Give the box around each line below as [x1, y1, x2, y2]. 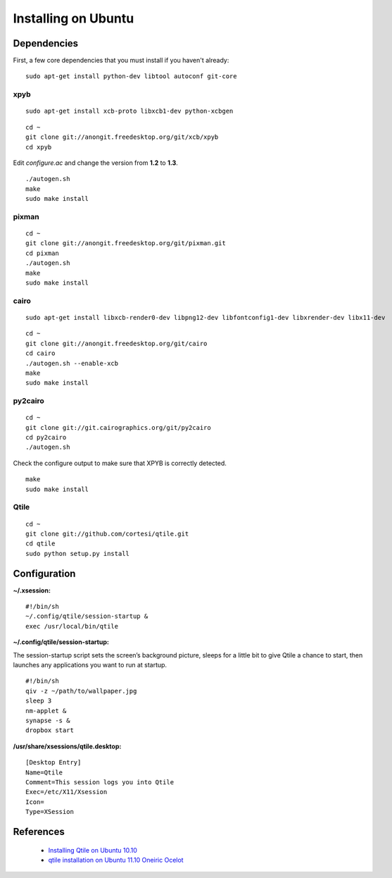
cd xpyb [25, 143, 52, 151]
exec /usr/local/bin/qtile [25, 622, 119, 630]
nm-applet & [25, 707, 67, 715]
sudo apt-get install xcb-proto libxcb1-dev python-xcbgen [25, 107, 234, 116]
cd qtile [25, 540, 56, 548]
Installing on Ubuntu [13, 11, 134, 26]
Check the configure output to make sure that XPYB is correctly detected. [13, 459, 227, 467]
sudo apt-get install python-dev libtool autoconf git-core [25, 73, 237, 80]
